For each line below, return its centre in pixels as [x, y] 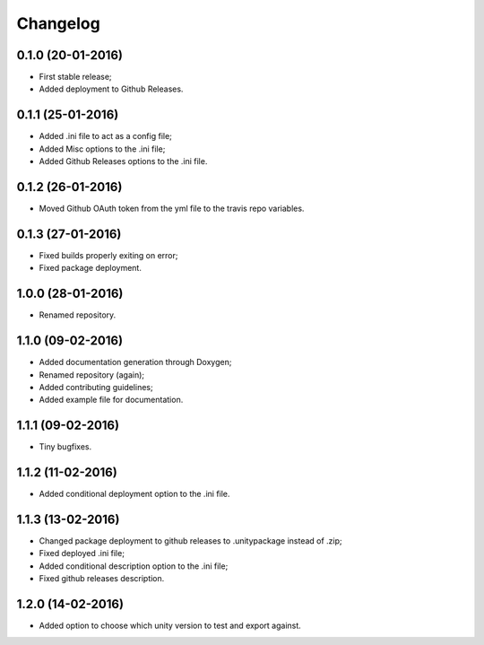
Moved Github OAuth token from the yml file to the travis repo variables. [172, 209]
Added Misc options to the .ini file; [102, 149]
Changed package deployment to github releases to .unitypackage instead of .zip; [190, 541]
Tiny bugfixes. [65, 447]
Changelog [58, 23]
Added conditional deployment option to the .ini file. [134, 494]
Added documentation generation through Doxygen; [135, 362]
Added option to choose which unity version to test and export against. [170, 626]
